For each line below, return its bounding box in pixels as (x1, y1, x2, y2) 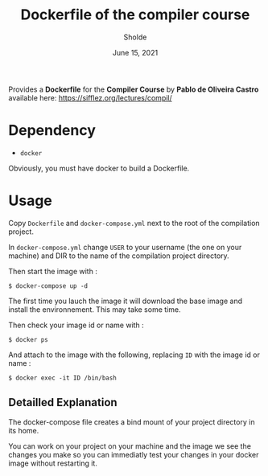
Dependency (8, 121, 97, 140)
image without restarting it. (8, 458, 98, 468)
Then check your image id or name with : (8, 320, 145, 330)
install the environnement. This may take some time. (8, 304, 181, 314)
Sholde (123, 32, 147, 42)
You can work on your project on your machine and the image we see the (8, 441, 252, 451)
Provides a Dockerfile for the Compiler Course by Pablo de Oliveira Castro (8, 84, 259, 94)
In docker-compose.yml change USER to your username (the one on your (8, 242, 242, 252)
